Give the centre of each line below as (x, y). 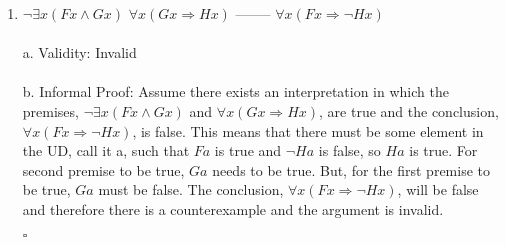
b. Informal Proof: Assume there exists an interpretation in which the (235, 91)
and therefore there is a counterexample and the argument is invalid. (233, 208)
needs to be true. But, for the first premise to (351, 169)
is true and (248, 150)
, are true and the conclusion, (409, 110)
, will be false (438, 189)
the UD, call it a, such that (106, 150)
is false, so (349, 150)
